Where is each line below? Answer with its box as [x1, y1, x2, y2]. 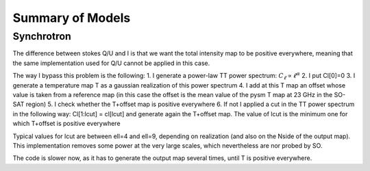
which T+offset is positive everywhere [12, 120, 121, 128]
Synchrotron [12, 30, 71, 42]
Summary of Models [12, 10, 131, 25]
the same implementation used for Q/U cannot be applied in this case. [12, 59, 210, 67]
